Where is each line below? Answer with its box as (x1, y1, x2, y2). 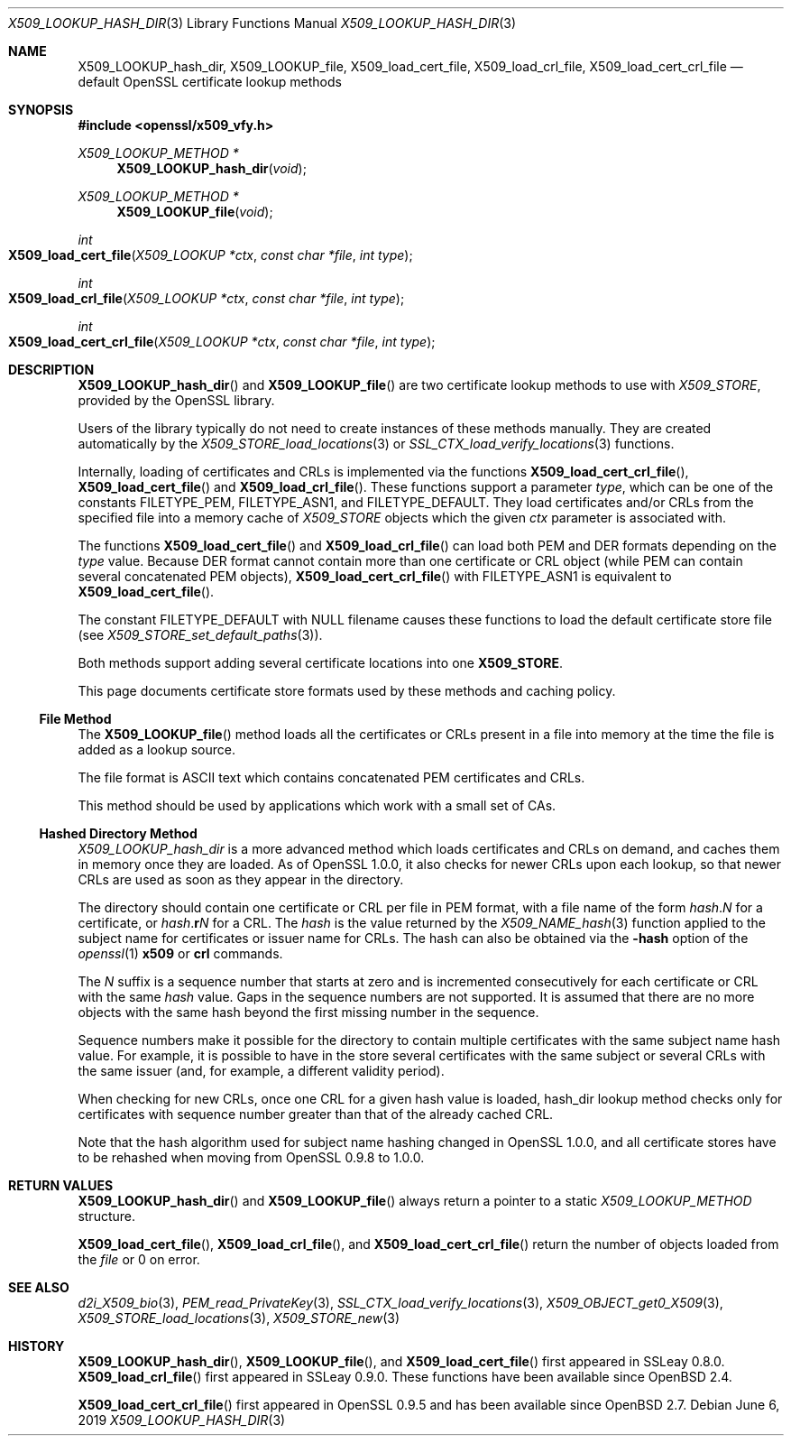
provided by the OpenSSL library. (78, 393, 275, 408)
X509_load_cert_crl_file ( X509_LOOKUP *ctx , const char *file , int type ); (8, 334, 436, 349)
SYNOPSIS (8, 102, 74, 117)
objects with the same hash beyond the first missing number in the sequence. (78, 1004, 539, 1020)
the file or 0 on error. (78, 1252, 200, 1267)
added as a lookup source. (78, 742, 236, 757)
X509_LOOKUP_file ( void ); (116, 204, 273, 219)
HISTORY (8, 1338, 65, 1354)
